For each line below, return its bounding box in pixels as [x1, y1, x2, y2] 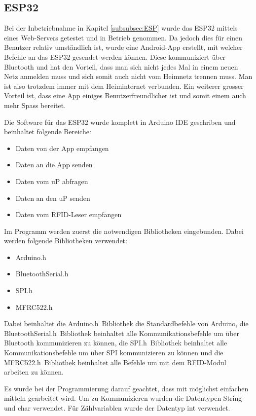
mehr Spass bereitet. [4, 100, 66, 110]
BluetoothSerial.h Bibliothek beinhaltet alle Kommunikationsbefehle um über [4, 328, 240, 338]
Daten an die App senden [15, 159, 93, 170]
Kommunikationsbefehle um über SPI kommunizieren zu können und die [4, 347, 223, 358]
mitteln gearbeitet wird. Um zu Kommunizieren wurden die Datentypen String [4, 393, 242, 403]
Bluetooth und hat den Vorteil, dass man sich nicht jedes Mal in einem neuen [4, 61, 238, 72]
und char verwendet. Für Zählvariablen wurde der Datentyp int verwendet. [4, 403, 230, 413]
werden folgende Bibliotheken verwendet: [4, 235, 127, 246]
